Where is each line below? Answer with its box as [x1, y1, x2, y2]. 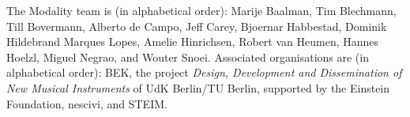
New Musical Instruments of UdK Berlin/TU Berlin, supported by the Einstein [6, 79, 390, 96]
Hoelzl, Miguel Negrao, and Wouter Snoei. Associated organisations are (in [6, 48, 369, 65]
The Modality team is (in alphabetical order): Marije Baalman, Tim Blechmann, [6, 2, 397, 18]
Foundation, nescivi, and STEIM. [6, 95, 167, 111]
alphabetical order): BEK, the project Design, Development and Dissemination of [6, 64, 402, 81]
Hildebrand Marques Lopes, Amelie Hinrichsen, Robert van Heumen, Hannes [6, 33, 379, 50]
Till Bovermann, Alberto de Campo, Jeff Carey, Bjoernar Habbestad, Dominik [6, 17, 387, 34]
